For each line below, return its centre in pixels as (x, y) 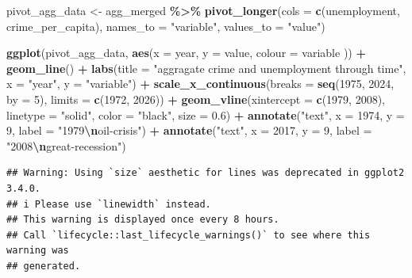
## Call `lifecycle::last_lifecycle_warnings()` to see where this (189, 235)
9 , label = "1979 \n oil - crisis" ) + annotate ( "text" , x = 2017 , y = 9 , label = (189, 130)
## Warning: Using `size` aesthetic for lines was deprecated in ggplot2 (206, 173)
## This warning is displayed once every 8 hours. (143, 220)
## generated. (44, 266)
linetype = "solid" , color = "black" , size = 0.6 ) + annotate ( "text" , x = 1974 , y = (206, 114)
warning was (38, 251)
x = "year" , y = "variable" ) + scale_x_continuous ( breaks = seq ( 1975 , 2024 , (200, 84)
